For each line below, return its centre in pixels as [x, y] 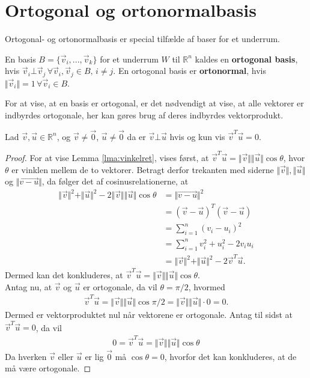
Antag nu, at [29, 286]
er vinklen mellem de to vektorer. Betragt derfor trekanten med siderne [143, 169]
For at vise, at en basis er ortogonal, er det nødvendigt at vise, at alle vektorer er [154, 103]
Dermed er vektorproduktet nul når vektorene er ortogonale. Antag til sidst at [149, 314]
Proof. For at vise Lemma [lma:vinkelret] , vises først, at [107, 158]
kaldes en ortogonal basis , [246, 59]
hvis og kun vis [197, 136]
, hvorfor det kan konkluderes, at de [230, 356]
